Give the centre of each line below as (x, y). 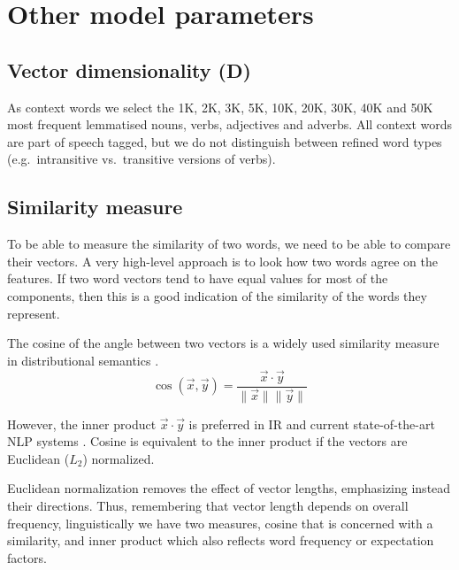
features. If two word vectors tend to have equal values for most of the (198, 278)
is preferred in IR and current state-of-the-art (312, 424)
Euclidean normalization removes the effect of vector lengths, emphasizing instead (229, 488)
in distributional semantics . (83, 360)
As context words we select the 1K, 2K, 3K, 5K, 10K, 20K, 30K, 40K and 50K (220, 107)
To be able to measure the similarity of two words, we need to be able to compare (229, 244)
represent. (34, 313)
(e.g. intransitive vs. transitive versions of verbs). (142, 159)
